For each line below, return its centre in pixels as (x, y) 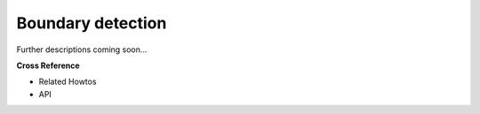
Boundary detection (92, 23)
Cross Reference (48, 65)
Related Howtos (68, 82)
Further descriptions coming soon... (82, 49)
